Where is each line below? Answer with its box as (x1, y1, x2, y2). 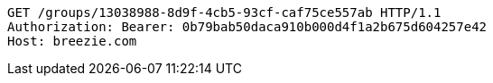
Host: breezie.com (7, 34, 137, 48)
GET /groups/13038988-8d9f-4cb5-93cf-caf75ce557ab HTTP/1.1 (7, 5, 442, 20)
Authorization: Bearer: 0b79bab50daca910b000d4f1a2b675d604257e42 (7, 20, 488, 34)
